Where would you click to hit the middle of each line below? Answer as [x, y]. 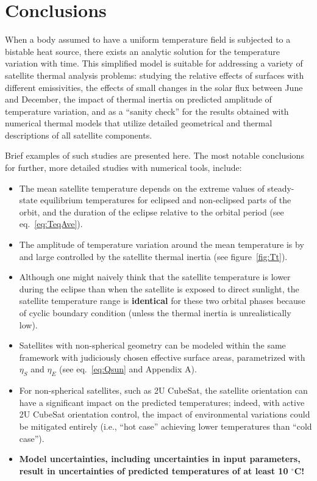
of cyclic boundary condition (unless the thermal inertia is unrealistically [155, 313]
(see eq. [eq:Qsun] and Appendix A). [128, 369]
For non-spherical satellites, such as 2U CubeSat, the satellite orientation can [163, 390]
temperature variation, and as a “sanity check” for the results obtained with [147, 111]
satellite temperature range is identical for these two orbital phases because [162, 301]
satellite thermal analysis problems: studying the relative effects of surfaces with [155, 75]
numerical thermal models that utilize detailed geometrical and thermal [139, 123]
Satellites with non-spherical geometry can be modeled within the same [152, 345]
